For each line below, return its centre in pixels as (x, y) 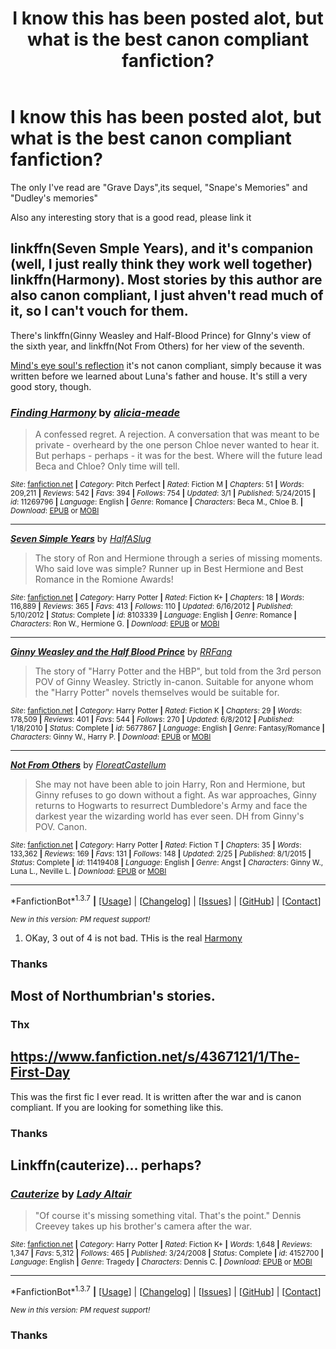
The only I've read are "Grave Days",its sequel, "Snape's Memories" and (159, 187)
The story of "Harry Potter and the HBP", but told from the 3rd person (178, 671)
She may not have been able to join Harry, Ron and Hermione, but (170, 784)
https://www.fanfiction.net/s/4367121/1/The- (155, 1057)
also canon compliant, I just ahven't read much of (167, 295)
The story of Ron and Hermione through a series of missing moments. (178, 558)
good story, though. (51, 386)
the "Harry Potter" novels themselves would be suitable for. (157, 693)
